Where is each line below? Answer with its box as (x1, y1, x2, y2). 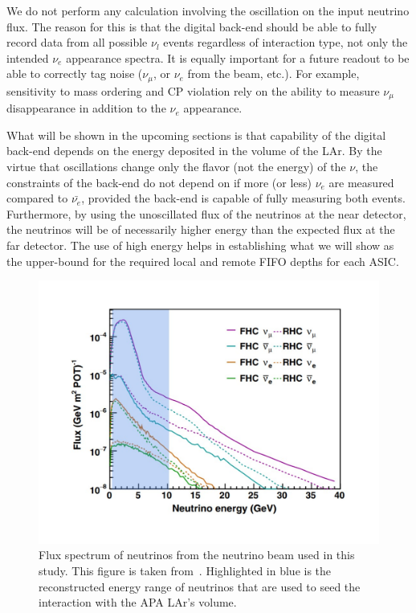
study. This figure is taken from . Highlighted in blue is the (39, 562, 332, 578)
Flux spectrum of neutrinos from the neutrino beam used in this (39, 546, 355, 563)
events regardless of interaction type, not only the (163, 34, 408, 51)
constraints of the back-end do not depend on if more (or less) (6, 174, 312, 190)
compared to (6, 190, 68, 206)
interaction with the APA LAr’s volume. (39, 594, 237, 611)
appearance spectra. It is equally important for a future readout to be (66, 49, 410, 66)
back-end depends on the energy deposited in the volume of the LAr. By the (6, 142, 382, 159)
